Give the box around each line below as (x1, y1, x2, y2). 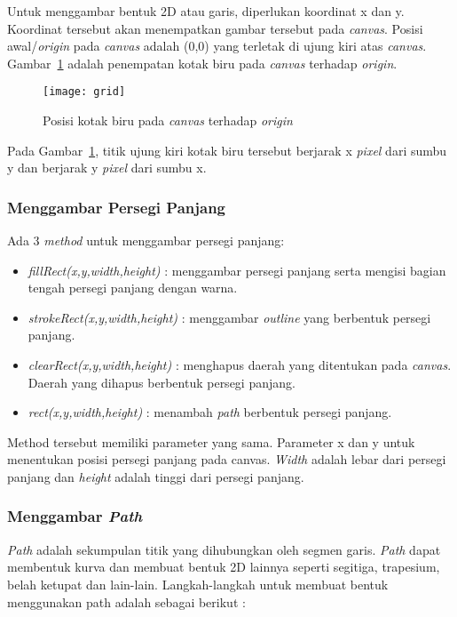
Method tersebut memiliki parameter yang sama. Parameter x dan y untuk (7, 432, 415, 451)
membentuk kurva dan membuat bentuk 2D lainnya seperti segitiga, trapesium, (7, 557, 440, 576)
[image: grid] (43, 85, 126, 99)
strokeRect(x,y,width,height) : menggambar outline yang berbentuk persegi (28, 308, 431, 326)
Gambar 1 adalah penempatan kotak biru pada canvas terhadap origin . (7, 53, 398, 72)
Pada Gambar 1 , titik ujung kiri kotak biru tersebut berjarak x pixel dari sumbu (7, 140, 447, 159)
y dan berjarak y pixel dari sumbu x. (7, 158, 207, 177)
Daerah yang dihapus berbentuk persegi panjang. (28, 373, 295, 391)
